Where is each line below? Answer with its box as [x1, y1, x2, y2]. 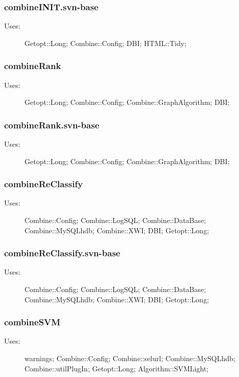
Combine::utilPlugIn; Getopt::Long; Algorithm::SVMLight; [25, 363, 209, 373]
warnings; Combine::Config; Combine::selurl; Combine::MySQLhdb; [25, 353, 235, 364]
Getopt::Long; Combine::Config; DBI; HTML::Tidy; [25, 37, 187, 48]
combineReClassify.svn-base [4, 247, 121, 259]
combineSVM [4, 316, 61, 328]
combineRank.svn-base [4, 118, 100, 131]
